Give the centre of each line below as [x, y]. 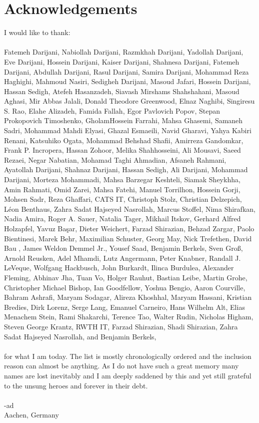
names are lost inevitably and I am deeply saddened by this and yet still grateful [128, 375]
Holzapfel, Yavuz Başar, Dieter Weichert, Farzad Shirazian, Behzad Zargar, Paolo [129, 228]
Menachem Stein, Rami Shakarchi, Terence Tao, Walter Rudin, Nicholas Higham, [129, 317]
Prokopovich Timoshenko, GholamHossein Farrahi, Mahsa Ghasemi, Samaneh [123, 120]
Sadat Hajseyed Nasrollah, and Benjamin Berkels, [80, 336]
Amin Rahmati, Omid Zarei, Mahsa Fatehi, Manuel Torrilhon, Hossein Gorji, [122, 189]
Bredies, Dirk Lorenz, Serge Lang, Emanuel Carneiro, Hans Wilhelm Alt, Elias [124, 307]
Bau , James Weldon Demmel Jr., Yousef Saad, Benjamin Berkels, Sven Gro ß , [123, 248]
